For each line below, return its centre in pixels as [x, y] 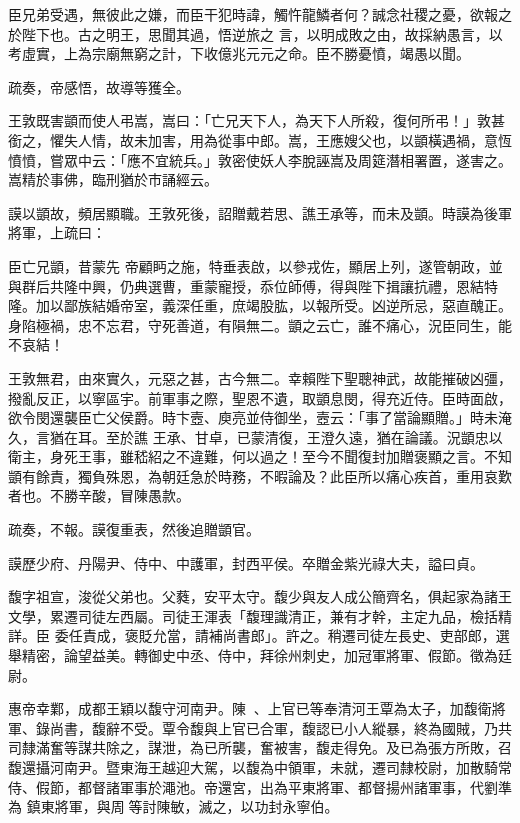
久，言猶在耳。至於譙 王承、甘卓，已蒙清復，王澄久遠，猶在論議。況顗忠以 [255, 436]
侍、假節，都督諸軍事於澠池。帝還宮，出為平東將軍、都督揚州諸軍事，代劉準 [260, 786]
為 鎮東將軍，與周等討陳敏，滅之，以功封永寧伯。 [173, 806]
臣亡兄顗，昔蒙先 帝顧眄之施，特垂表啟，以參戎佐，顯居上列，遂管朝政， [248, 265]
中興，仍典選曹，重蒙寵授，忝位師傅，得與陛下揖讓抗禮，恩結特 [287, 285]
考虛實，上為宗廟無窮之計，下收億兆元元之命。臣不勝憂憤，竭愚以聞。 [239, 53]
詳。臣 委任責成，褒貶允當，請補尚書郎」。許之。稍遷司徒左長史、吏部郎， [252, 635]
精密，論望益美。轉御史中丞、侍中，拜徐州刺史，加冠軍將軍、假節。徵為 [259, 655]
